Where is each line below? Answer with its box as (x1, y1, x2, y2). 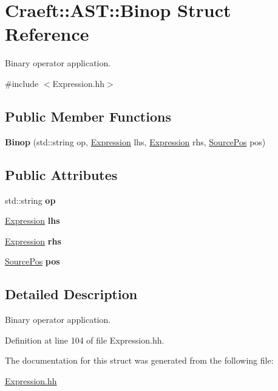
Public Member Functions (5, 106, 171, 125)
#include (5, 77, 39, 89)
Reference (5, 21, 89, 46)
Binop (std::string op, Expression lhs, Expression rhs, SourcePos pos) (5, 135, 266, 148)
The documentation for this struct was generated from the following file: (5, 354, 274, 367)
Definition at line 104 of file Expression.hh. (5, 333, 164, 346)
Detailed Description (5, 285, 138, 303)
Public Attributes (5, 165, 118, 184)
